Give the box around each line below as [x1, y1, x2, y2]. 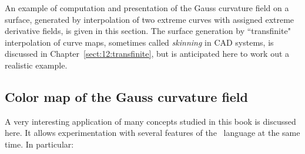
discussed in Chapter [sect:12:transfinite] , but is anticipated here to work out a [5, 47, 290, 60]
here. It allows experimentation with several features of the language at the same [5, 126, 300, 139]
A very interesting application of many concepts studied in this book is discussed [5, 115, 296, 127]
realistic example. [5, 59, 68, 71]
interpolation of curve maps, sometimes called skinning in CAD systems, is [5, 36, 274, 48]
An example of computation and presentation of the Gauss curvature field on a [5, 2, 289, 13]
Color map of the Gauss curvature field [5, 87, 248, 105]
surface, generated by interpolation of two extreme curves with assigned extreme [5, 13, 294, 25]
